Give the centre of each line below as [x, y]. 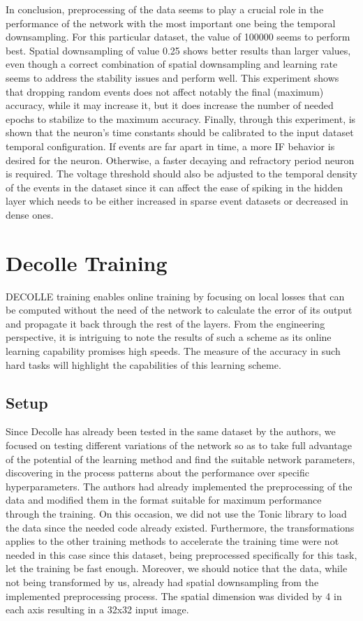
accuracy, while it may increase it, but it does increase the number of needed [170, 105]
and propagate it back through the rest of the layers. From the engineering [165, 323]
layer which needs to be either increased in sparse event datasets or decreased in [177, 201]
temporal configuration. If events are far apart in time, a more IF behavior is [170, 146]
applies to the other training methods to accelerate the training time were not [172, 541]
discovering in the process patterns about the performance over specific [157, 473]
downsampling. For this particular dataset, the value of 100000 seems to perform [178, 37]
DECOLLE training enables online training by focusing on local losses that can [175, 296]
